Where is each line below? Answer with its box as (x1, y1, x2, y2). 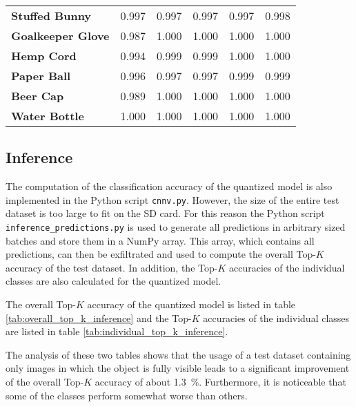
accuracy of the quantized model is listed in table (87, 297, 296, 312)
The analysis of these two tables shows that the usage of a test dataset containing (6, 347, 351, 361)
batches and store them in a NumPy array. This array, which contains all (6, 233, 315, 247)
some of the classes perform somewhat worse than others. (6, 388, 248, 402)
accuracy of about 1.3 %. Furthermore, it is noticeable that (95, 375, 346, 389)
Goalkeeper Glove (11, 28, 110, 44)
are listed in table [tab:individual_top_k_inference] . (6, 324, 228, 339)
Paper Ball (11, 68, 71, 84)
